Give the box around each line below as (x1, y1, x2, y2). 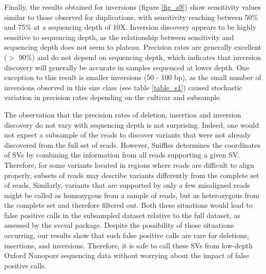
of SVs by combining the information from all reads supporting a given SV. (4, 149, 240, 160)
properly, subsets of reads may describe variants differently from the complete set (4, 169, 259, 180)
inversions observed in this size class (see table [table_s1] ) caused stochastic (4, 82, 242, 92)
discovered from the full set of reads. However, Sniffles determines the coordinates (4, 139, 260, 150)
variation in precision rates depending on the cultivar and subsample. (4, 92, 222, 103)
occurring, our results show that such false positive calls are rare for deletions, (4, 230, 249, 241)
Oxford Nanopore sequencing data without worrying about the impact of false (4, 250, 249, 261)
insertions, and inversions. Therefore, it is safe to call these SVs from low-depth (4, 240, 253, 250)
